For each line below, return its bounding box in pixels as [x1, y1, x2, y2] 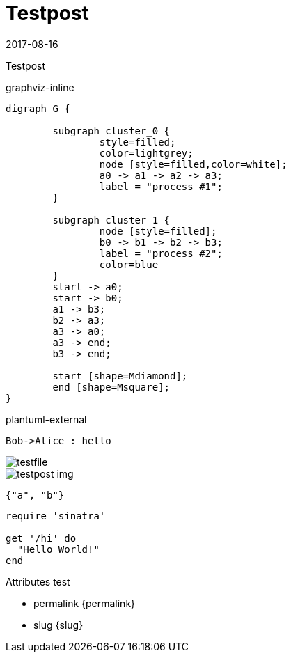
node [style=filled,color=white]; [99, 158, 288, 170]
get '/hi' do [6, 532, 77, 544]
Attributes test [6, 575, 70, 588]
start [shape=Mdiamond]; [52, 370, 188, 382]
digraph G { [6, 102, 70, 114]
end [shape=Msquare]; [52, 381, 171, 393]
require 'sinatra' [6, 510, 106, 522]
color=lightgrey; [99, 147, 194, 159]
